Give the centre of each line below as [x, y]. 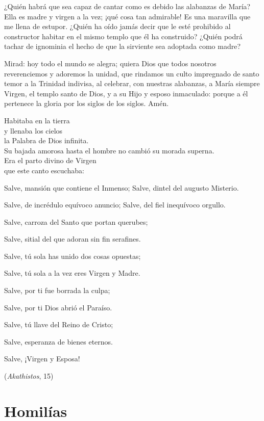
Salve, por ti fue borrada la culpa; [57, 290]
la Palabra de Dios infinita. [46, 140]
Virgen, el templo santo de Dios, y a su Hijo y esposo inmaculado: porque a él [126, 93]
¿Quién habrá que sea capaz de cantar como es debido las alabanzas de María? [127, 6]
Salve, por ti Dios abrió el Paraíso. [58, 307]
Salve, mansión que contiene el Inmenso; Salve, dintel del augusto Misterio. [122, 187]
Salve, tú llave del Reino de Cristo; [59, 324]
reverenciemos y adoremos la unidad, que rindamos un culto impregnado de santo [132, 73]
